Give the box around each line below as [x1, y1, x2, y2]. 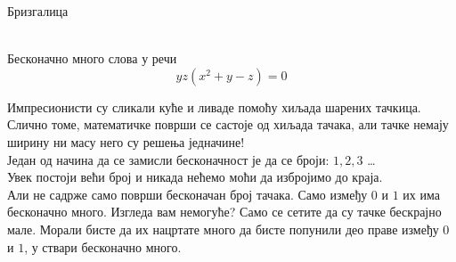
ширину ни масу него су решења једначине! [7, 132, 245, 151]
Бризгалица [7, 2, 69, 20]
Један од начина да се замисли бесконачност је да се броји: [7, 150, 330, 168]
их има [403, 184, 440, 203]
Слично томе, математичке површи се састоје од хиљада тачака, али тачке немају [7, 115, 449, 134]
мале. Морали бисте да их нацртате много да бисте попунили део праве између [7, 219, 439, 238]
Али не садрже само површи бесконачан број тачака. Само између [7, 184, 368, 203]
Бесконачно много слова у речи [7, 49, 177, 68]
